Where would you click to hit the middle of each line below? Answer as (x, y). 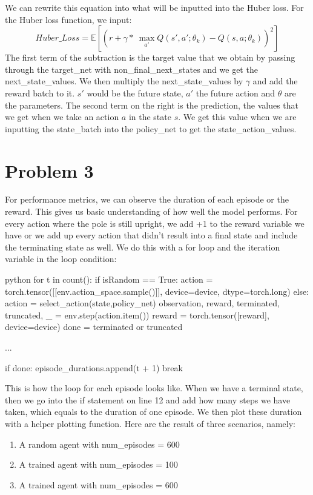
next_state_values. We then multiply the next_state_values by (124, 81)
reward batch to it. (40, 93)
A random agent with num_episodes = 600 (99, 444)
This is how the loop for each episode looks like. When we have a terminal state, (154, 388)
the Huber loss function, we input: (68, 19)
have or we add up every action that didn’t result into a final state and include (151, 235)
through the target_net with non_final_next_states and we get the (131, 69)
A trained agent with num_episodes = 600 (98, 484)
